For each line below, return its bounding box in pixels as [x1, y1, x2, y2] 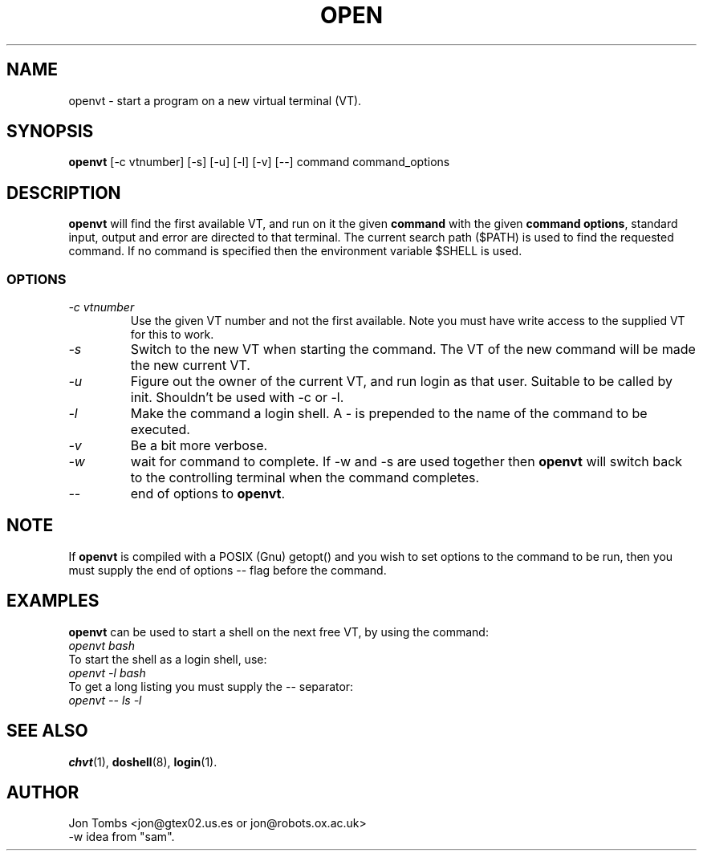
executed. [130, 421, 190, 438]
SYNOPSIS [6, 121, 94, 142]
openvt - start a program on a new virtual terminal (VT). [68, 93, 362, 108]
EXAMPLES [6, 591, 100, 611]
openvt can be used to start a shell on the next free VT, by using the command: [68, 624, 489, 639]
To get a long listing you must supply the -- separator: [68, 679, 354, 693]
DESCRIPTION [6, 182, 121, 203]
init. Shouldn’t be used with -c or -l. [130, 389, 344, 406]
